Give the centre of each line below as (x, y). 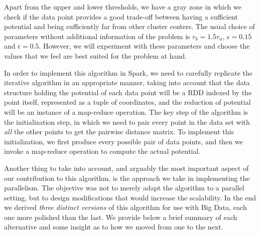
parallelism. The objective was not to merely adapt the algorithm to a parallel (124, 188)
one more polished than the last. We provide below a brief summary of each (121, 217)
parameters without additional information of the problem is (97, 36)
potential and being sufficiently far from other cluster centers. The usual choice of (129, 26)
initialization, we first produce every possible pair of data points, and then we (123, 141)
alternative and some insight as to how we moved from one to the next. (114, 227)
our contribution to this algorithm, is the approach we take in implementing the (127, 178)
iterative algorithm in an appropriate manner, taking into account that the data (127, 82)
